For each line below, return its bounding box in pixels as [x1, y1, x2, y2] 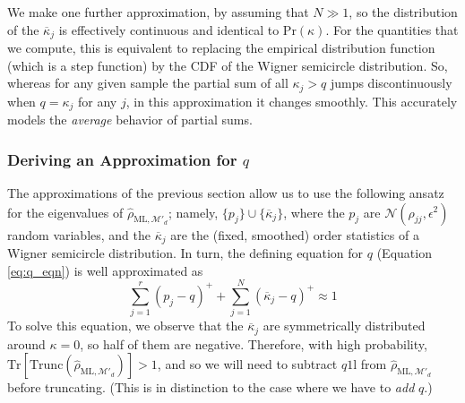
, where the [283, 202, 345, 221]
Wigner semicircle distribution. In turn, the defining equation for [7, 244, 364, 262]
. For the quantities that [325, 20, 459, 39]
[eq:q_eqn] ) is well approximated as [7, 261, 203, 279]
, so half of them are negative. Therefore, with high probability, [80, 334, 427, 353]
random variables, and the [7, 225, 151, 244]
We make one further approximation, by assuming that [7, 3, 309, 21]
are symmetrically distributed [263, 316, 426, 335]
